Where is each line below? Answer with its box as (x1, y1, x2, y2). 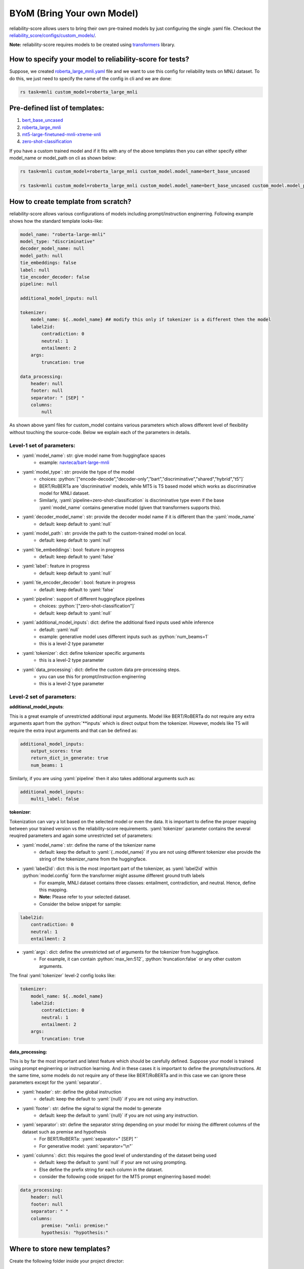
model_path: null (20, 253, 63, 258)
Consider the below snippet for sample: (39, 901, 122, 907)
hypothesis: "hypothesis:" (41, 1230, 108, 1235)
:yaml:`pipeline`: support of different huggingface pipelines (22, 596, 145, 602)
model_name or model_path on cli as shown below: (9, 155, 117, 161)
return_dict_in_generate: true (30, 755, 108, 761)
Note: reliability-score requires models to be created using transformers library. (9, 42, 176, 48)
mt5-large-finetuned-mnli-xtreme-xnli (22, 131, 101, 137)
